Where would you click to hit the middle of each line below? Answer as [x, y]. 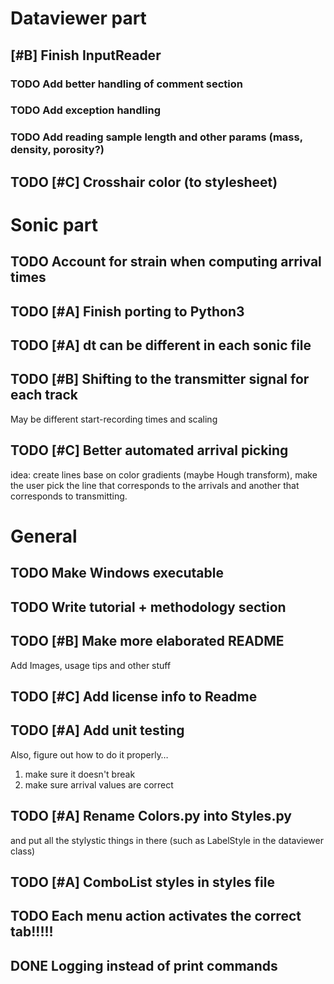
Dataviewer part [78, 18]
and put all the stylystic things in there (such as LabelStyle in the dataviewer [167, 840]
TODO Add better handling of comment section [126, 84]
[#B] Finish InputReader [86, 55]
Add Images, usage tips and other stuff [91, 665]
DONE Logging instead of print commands [144, 965]
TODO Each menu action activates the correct [156, 916]
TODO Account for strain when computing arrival [166, 262]
